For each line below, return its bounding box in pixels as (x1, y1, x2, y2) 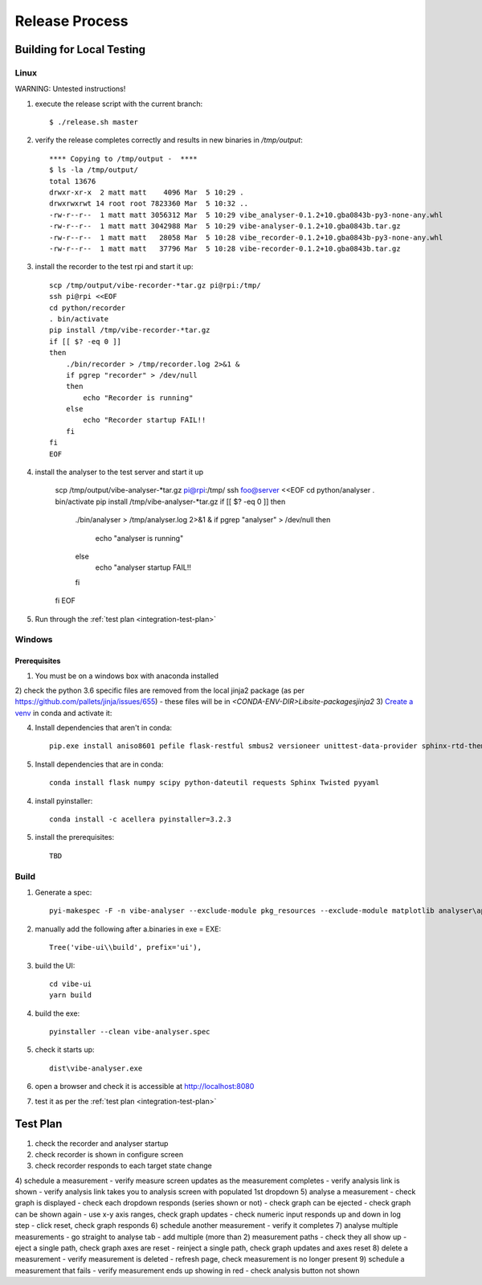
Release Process (14, 12, 129, 30)
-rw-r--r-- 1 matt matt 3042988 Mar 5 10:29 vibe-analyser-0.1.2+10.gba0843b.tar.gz (49, 222, 401, 231)
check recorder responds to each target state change (35, 1161, 212, 1171)
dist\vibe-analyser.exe (49, 1063, 143, 1073)
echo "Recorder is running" (83, 393, 194, 402)
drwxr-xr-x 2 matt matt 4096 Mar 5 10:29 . (49, 188, 244, 197)
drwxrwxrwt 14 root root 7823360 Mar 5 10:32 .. (49, 199, 249, 208)
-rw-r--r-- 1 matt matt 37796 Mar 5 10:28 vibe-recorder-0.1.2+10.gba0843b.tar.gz (49, 244, 401, 253)
